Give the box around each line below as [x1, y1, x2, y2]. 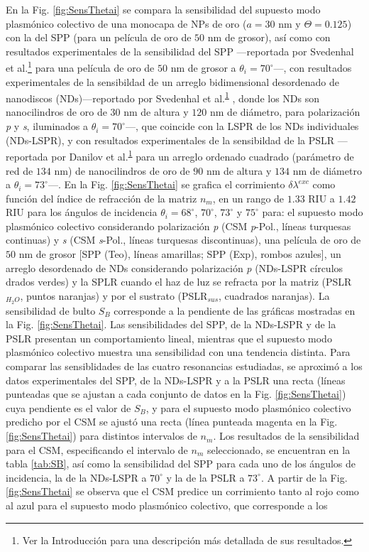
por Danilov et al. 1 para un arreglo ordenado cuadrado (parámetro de [51, 147, 354, 163]
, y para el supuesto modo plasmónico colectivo [145, 400, 351, 415]
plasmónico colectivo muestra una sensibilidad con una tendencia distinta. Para [6, 345, 351, 359]
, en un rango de [212, 190, 285, 205]
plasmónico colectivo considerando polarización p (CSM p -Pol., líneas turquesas [6, 218, 351, 233]
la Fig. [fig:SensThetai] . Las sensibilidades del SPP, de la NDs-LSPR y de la [6, 317, 336, 332]
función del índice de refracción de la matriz [6, 190, 197, 205]
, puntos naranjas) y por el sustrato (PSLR [20, 288, 208, 303]
